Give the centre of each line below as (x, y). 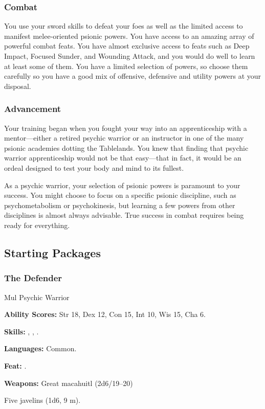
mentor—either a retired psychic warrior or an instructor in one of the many (124, 138)
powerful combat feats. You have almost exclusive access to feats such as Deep (127, 46)
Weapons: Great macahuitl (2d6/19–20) (69, 383)
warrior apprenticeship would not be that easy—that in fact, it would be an (123, 158)
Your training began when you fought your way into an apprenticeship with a (126, 128)
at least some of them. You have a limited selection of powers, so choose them (126, 66)
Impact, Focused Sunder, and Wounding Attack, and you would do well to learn (130, 56)
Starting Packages (52, 252)
